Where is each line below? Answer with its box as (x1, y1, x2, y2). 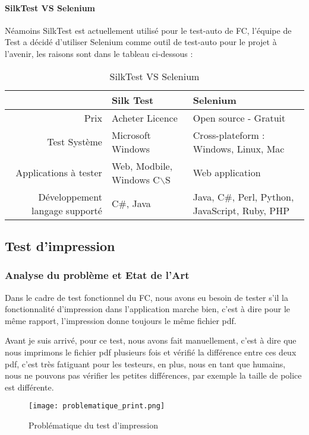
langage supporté (31, 203, 102, 217)
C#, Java (111, 196, 151, 211)
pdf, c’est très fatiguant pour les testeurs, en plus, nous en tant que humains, (5, 357, 286, 370)
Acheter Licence (111, 110, 178, 125)
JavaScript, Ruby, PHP (193, 203, 290, 217)
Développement (38, 189, 102, 204)
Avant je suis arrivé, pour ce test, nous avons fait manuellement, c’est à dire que (5, 334, 297, 347)
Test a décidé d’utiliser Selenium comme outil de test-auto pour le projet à (5, 36, 277, 48)
